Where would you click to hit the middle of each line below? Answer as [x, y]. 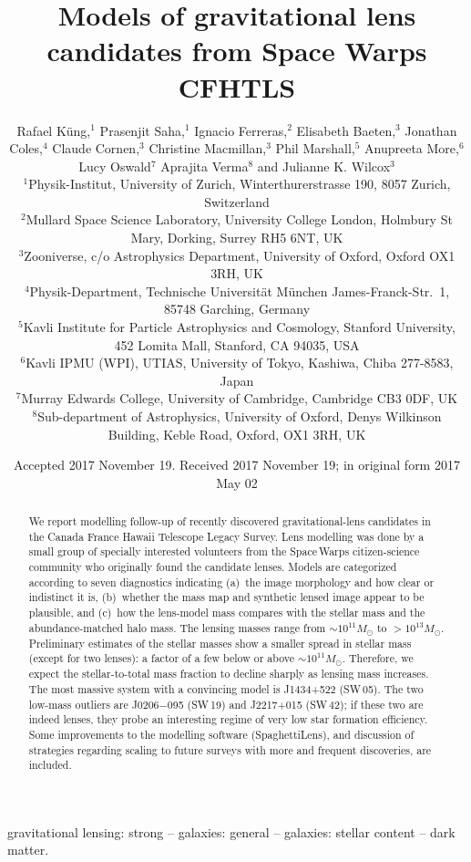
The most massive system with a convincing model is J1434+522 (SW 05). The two [226, 688]
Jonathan [431, 130]
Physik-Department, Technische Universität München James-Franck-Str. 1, [240, 291]
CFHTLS [237, 86]
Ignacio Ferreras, [241, 130]
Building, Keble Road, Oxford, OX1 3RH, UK [237, 434]
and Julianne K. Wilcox [324, 166]
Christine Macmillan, [208, 148]
